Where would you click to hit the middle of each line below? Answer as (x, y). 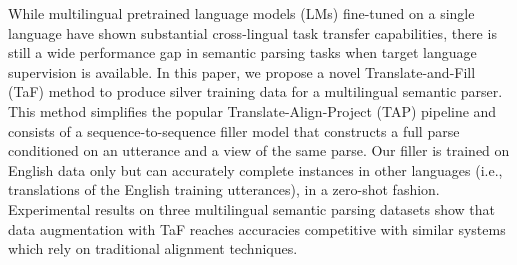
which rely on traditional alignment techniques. (153, 248)
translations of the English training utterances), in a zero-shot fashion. (224, 189)
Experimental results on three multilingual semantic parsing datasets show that (252, 208)
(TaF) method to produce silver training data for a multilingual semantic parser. (255, 91)
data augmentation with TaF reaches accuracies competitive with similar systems (257, 228)
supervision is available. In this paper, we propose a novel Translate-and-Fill (242, 71)
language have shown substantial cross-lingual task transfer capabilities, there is (252, 32)
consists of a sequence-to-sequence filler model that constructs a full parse (234, 130)
